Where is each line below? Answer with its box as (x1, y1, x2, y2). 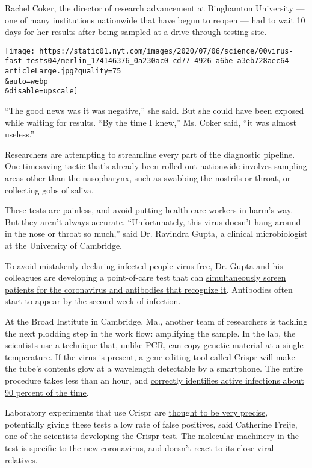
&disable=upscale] (5, 87, 78, 96)
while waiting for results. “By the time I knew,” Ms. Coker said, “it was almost (5, 116, 296, 128)
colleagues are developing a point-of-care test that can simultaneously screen (5, 271, 286, 284)
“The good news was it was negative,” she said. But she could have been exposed (5, 104, 304, 117)
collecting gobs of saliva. (5, 183, 94, 196)
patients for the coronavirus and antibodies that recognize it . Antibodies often (5, 282, 293, 295)
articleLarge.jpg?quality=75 (5, 67, 121, 76)
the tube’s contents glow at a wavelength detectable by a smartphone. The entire (5, 362, 304, 375)
